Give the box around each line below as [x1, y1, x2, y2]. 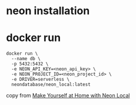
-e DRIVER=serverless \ [11, 77, 69, 83]
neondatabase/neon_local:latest [11, 81, 91, 88]
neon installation [6, 4, 90, 18]
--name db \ [11, 56, 41, 62]
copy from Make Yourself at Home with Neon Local [6, 92, 130, 99]
